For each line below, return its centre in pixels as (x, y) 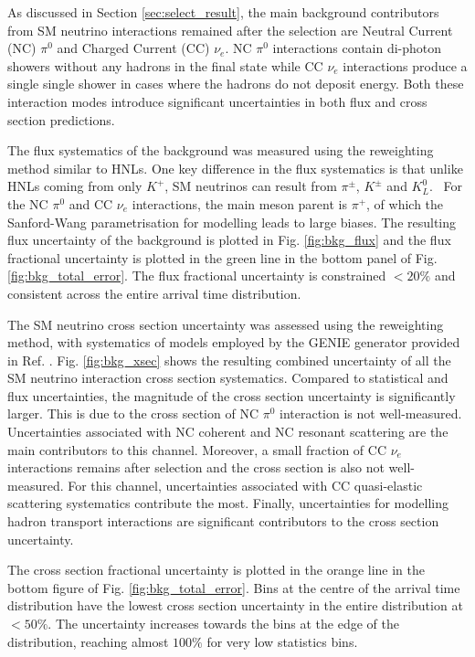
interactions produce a (405, 65)
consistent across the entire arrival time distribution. (154, 293)
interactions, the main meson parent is (239, 203)
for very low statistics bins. (282, 641)
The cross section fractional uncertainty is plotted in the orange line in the (216, 570)
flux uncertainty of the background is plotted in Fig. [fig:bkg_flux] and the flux (229, 240)
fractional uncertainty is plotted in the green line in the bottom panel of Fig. (222, 257)
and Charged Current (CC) (133, 48)
